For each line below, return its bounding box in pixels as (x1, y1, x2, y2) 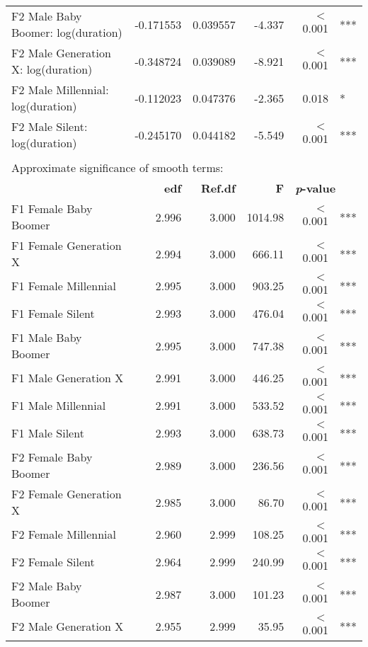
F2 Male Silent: (11, 118, 88, 134)
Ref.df (200, 180, 236, 196)
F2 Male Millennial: (11, 81, 109, 98)
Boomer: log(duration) (11, 24, 122, 40)
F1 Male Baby (11, 329, 82, 345)
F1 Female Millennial (11, 277, 117, 294)
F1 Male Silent (11, 425, 84, 441)
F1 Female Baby (11, 200, 93, 217)
